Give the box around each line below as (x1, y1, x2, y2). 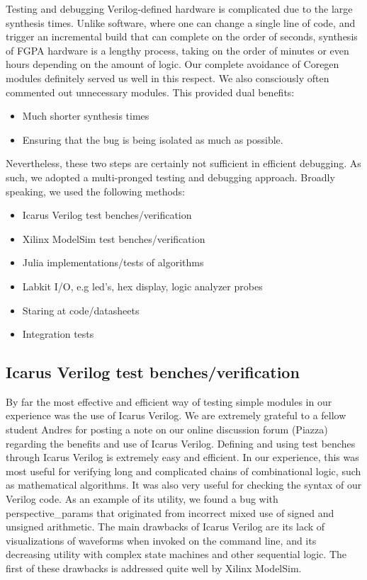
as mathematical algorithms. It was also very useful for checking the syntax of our (6, 477, 362, 492)
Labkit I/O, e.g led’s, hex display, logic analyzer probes (22, 278, 263, 293)
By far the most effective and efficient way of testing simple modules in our (6, 394, 332, 409)
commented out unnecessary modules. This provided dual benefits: (6, 84, 295, 99)
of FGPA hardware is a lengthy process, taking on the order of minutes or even (6, 42, 349, 57)
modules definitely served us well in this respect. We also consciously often (6, 70, 329, 85)
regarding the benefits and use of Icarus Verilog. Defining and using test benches (6, 436, 356, 450)
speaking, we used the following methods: (6, 183, 186, 198)
